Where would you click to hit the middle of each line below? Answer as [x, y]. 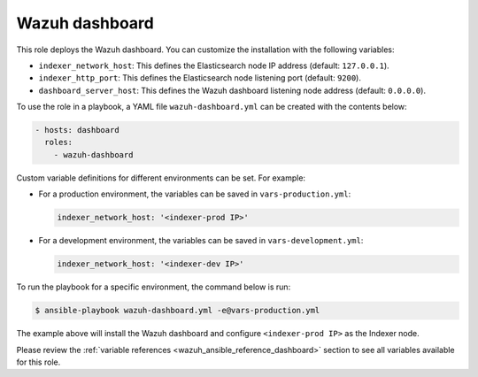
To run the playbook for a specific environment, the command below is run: [154, 287]
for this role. [39, 362]
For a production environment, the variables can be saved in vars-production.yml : [195, 194]
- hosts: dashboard [77, 130]
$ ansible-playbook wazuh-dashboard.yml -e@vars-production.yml [177, 311]
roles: [59, 142]
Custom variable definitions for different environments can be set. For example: [161, 178]
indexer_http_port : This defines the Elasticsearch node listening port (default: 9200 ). [200, 78]
